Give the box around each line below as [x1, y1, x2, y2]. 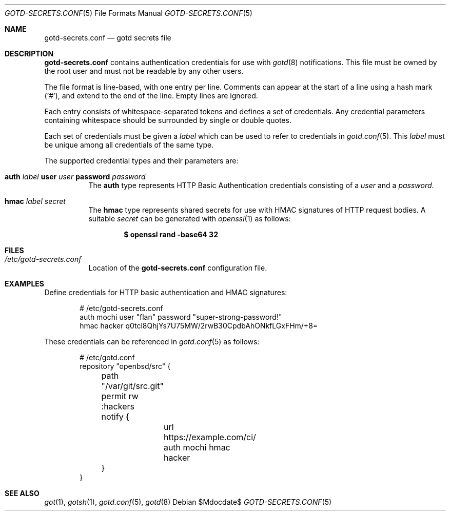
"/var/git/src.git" [101, 381, 164, 391]
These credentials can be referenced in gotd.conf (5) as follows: [44, 337, 260, 346]
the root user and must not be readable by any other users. [44, 67, 244, 75]
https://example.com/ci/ [163, 432, 256, 442]
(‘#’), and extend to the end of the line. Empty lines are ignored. [44, 91, 258, 100]
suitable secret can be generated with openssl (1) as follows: [88, 214, 291, 223]
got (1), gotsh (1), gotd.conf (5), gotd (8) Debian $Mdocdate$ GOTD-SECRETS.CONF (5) [44, 498, 332, 506]
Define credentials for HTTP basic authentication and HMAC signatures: [44, 288, 287, 297]
